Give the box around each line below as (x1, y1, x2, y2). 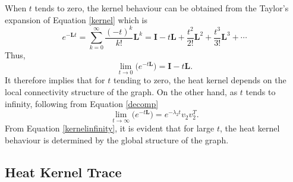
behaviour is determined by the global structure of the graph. (5, 134, 229, 146)
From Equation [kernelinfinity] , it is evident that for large (5, 122, 215, 134)
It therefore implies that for (5, 74, 105, 86)
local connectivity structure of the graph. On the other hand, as (5, 85, 238, 98)
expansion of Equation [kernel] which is (5, 13, 147, 26)
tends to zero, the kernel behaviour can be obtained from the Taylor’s (34, 2, 289, 14)
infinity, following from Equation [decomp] (5, 97, 159, 109)
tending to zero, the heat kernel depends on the (113, 74, 286, 86)
